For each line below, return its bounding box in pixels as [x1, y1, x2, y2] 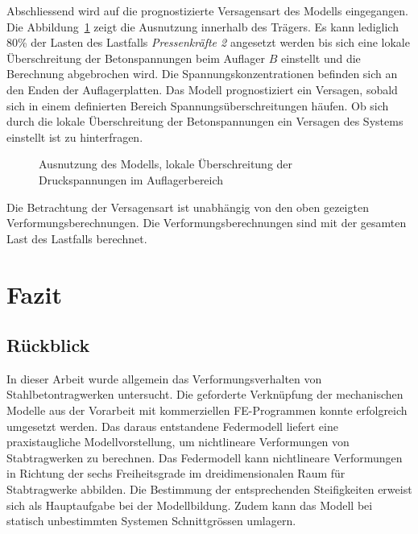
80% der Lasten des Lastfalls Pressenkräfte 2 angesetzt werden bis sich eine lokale [6, 34, 410, 51]
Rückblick [6, 333, 90, 358]
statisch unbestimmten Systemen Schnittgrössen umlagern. [6, 512, 296, 529]
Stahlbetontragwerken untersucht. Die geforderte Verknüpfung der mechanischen [6, 386, 404, 403]
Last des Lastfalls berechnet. [6, 230, 147, 246]
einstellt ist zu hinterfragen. [6, 128, 143, 145]
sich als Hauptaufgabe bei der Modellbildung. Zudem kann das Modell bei [6, 496, 373, 513]
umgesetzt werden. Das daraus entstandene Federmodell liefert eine [6, 417, 338, 434]
